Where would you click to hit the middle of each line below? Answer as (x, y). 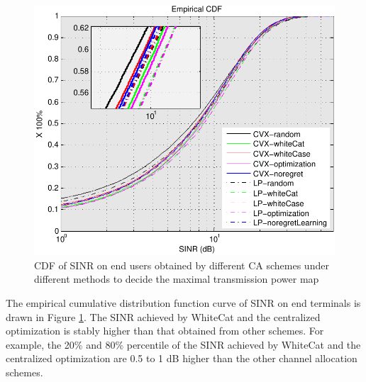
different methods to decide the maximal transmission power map (177, 279)
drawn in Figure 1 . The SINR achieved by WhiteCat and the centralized (163, 316)
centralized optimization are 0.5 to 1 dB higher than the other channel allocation (182, 358)
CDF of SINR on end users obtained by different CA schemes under (182, 265)
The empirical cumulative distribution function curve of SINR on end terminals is (183, 303)
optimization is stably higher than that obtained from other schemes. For (165, 331)
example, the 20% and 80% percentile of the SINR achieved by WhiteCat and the (183, 344)
